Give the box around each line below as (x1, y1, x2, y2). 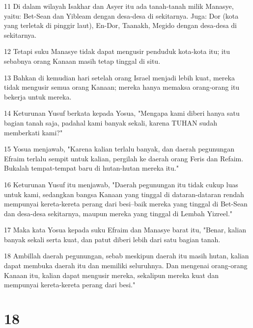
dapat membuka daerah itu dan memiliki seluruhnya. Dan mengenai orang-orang (4, 260, 248, 271)
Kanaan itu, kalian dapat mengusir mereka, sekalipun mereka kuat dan (4, 270, 219, 280)
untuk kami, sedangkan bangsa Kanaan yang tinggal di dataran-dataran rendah (4, 189, 244, 199)
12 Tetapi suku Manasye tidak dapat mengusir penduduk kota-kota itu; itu (4, 46, 230, 56)
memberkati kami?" (4, 127, 63, 137)
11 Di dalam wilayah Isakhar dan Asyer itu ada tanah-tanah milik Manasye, (4, 1, 234, 11)
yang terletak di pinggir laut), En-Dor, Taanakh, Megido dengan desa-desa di (4, 20, 237, 30)
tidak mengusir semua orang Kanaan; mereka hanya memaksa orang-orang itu (4, 82, 240, 92)
